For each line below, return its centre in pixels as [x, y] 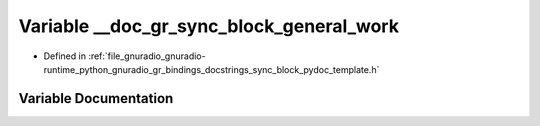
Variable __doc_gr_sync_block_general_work [209, 26]
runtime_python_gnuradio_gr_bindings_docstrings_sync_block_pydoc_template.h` [211, 69]
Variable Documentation [96, 98]
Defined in [65, 56]
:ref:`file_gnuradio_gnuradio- [147, 56]
